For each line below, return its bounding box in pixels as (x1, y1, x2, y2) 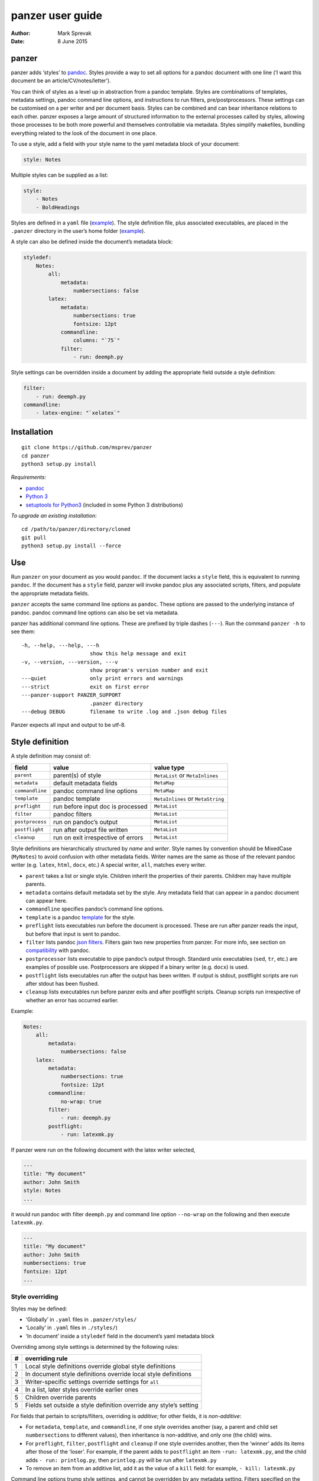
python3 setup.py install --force (21, 543, 121, 549)
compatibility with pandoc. (25, 947, 91, 954)
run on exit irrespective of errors (53, 833, 144, 841)
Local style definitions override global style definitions (25, 1362, 176, 1370)
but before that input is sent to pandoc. (25, 930, 121, 937)
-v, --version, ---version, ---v (21, 658, 118, 665)
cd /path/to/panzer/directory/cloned (21, 526, 131, 533)
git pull (21, 534, 47, 541)
